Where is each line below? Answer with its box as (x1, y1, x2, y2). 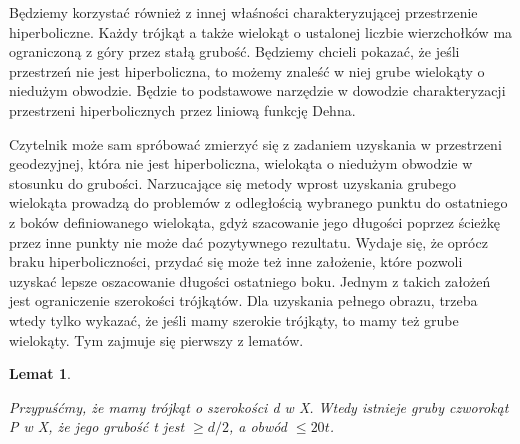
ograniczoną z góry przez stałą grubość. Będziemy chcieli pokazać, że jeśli (9, 41, 460, 62)
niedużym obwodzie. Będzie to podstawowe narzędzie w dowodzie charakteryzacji (9, 80, 506, 101)
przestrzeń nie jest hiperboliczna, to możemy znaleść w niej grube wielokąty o (9, 60, 485, 81)
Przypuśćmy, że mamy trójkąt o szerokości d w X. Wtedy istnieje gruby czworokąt (9, 396, 509, 417)
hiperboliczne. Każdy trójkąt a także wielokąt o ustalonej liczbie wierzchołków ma (9, 21, 513, 42)
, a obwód (228, 416, 287, 437)
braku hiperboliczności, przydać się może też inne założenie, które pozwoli (9, 251, 463, 272)
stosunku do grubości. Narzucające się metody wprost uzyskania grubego (9, 172, 457, 193)
